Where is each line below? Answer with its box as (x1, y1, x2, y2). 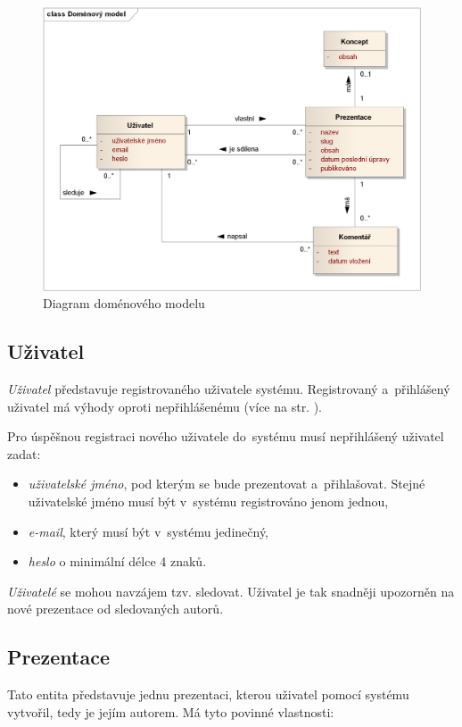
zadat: (7, 444, 41, 463)
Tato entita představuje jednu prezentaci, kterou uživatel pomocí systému (7, 685, 409, 704)
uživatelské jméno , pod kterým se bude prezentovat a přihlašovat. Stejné (28, 474, 425, 493)
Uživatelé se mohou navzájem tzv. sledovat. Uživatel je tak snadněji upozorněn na (7, 581, 455, 600)
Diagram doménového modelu (43, 294, 205, 313)
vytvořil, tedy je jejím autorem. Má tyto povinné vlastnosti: (7, 702, 334, 721)
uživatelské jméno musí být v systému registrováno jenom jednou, (28, 491, 389, 510)
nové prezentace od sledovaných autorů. (7, 599, 224, 618)
